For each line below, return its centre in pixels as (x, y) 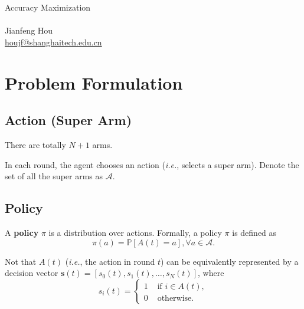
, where (211, 273)
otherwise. (176, 298)
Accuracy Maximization (48, 7)
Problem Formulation (94, 82)
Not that (21, 261)
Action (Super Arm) (68, 120)
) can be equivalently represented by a (230, 261)
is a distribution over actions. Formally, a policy (135, 232)
